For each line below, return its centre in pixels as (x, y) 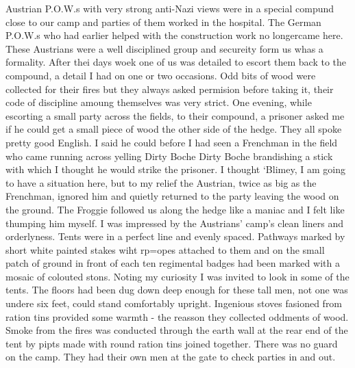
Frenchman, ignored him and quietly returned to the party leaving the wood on (172, 196)
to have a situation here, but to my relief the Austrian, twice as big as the (161, 182)
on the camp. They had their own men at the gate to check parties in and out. (171, 357)
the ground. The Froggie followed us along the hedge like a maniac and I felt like (175, 209)
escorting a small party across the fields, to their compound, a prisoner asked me (175, 115)
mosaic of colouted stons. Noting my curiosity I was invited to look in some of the (177, 276)
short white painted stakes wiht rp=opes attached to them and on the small (165, 249)
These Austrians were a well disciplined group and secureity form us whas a (164, 48)
